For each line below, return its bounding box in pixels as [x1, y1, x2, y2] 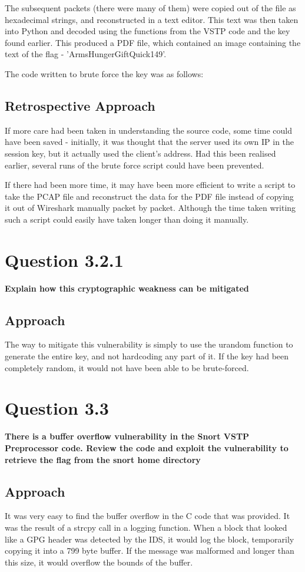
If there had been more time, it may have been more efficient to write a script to [5, 178, 296, 191]
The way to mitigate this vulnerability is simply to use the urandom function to [5, 338, 293, 351]
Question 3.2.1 [5, 247, 124, 272]
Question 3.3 [5, 396, 109, 420]
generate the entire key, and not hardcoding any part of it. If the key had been [5, 350, 289, 362]
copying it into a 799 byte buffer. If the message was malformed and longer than [5, 544, 294, 557]
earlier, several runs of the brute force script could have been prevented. [5, 158, 264, 171]
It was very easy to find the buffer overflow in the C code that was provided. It [5, 510, 290, 522]
